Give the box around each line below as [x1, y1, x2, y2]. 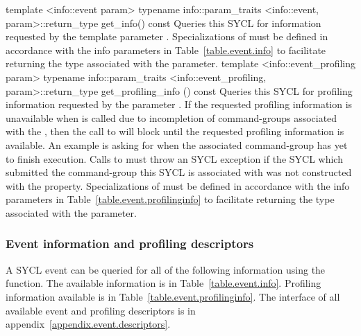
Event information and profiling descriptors [6, 235, 254, 252]
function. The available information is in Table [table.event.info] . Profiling [6, 276, 321, 290]
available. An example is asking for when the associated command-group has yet [6, 137, 348, 152]
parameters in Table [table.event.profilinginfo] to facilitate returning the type [6, 192, 335, 206]
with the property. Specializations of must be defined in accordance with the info [6, 178, 350, 193]
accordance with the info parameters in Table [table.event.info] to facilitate [6, 42, 326, 57]
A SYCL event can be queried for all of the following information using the [6, 262, 326, 276]
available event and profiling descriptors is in [6, 303, 196, 317]
